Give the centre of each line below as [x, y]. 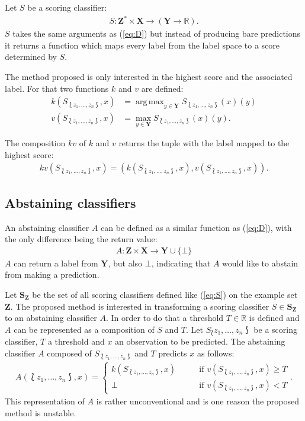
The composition [35, 143]
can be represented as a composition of [84, 329]
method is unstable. [41, 412]
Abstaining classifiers [70, 202]
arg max [150, 102]
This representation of [45, 401]
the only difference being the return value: [81, 239]
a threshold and [76, 341]
